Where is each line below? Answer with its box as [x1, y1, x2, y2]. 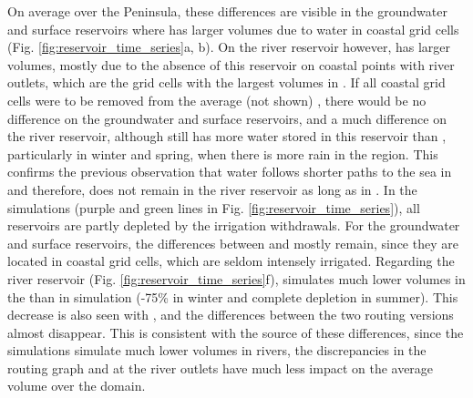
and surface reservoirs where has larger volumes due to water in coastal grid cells [7, 19, 459, 38]
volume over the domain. [7, 376, 146, 395]
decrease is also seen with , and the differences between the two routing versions [7, 305, 454, 324]
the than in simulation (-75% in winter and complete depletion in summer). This [7, 287, 458, 306]
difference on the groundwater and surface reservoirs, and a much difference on [7, 108, 447, 128]
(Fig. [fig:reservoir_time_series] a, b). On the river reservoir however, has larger [7, 37, 450, 56]
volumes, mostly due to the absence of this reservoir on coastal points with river [7, 55, 455, 74]
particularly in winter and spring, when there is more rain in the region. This [7, 144, 438, 163]
